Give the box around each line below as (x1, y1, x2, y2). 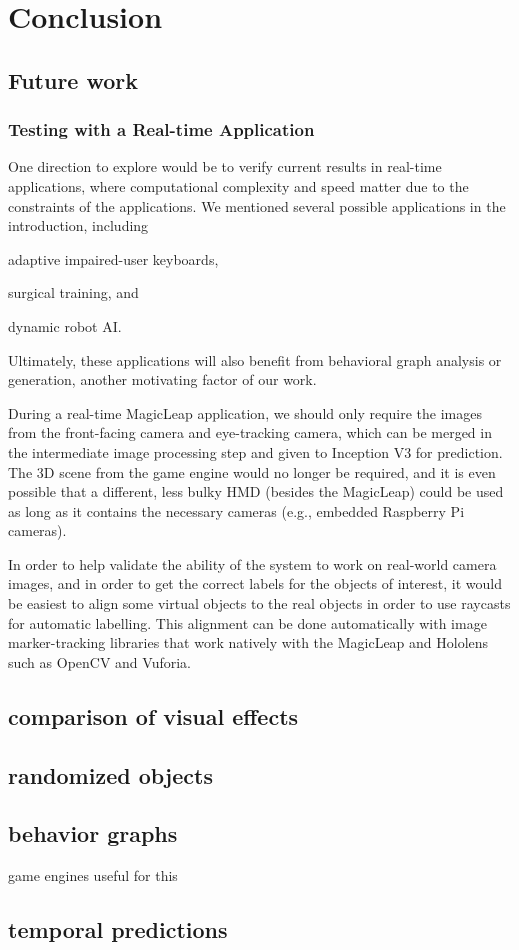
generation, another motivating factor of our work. (8, 369, 317, 390)
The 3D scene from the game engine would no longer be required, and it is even (8, 461, 496, 482)
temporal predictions (8, 914, 228, 945)
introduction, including (8, 215, 149, 236)
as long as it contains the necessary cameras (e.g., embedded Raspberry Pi (8, 500, 465, 521)
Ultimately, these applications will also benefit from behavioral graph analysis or (8, 349, 502, 370)
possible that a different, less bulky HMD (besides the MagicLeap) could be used (8, 481, 504, 502)
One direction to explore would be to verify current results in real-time (8, 156, 442, 177)
